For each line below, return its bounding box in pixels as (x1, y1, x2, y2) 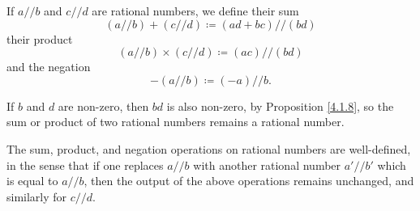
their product (6, 30, 73, 47)
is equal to (6, 172, 58, 189)
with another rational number (193, 156, 341, 173)
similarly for (6, 188, 67, 205)
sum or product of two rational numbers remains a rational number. (6, 113, 345, 130)
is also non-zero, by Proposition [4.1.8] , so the (166, 97, 394, 114)
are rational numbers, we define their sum (92, 2, 299, 19)
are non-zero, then (58, 97, 149, 114)
